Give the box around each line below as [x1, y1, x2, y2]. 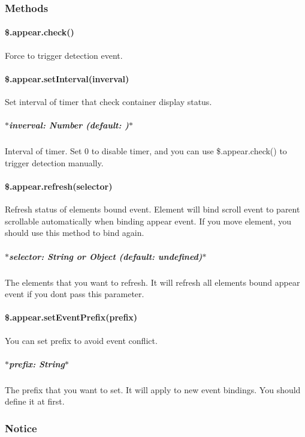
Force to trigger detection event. [5, 49, 123, 61]
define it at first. [5, 395, 65, 408]
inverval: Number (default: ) [9, 119, 129, 131]
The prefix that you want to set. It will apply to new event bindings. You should [5, 383, 301, 396]
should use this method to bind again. [5, 226, 144, 239]
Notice [5, 420, 37, 435]
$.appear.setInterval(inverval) [5, 72, 129, 85]
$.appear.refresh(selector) [5, 179, 113, 192]
